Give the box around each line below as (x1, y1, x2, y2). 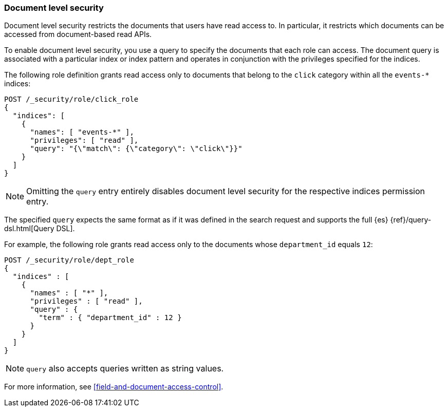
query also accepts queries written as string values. (26, 363, 224, 374)
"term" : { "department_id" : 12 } (39, 313, 182, 322)
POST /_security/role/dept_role (4, 256, 134, 265)
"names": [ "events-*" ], (30, 128, 134, 137)
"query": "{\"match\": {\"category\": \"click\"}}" (30, 144, 242, 153)
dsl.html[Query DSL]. (4, 224, 75, 233)
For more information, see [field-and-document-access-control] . (4, 382, 223, 391)
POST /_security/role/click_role (4, 95, 139, 104)
